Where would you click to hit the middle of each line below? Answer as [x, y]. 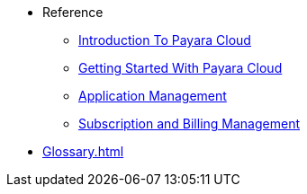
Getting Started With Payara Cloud [181, 68]
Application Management [153, 96]
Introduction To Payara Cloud [165, 40]
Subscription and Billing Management [189, 123]
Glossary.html [83, 151]
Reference [73, 12]
